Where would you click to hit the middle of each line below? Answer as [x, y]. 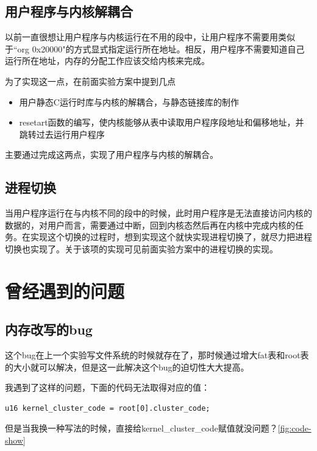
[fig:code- [294, 428]
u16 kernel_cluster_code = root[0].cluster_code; [108, 408]
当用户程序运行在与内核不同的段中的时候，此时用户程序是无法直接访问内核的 [158, 213]
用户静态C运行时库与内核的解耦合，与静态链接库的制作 [129, 101]
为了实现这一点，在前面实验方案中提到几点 [90, 81]
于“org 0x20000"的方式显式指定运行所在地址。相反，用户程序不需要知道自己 [155, 48]
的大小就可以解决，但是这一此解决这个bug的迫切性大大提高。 [127, 367]
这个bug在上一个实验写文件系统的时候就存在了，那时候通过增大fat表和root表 [157, 355]
